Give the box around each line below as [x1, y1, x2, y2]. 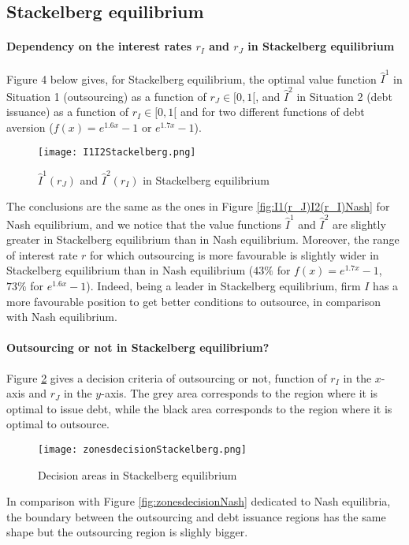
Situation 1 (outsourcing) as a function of [6, 88, 206, 104]
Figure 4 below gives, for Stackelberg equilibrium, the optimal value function [6, 70, 377, 87]
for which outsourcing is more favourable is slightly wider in [90, 246, 379, 263]
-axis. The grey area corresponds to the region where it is [101, 385, 378, 401]
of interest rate [6, 246, 78, 263]
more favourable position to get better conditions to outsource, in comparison [6, 293, 381, 309]
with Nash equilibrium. [6, 308, 117, 325]
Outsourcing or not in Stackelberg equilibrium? [6, 339, 270, 356]
